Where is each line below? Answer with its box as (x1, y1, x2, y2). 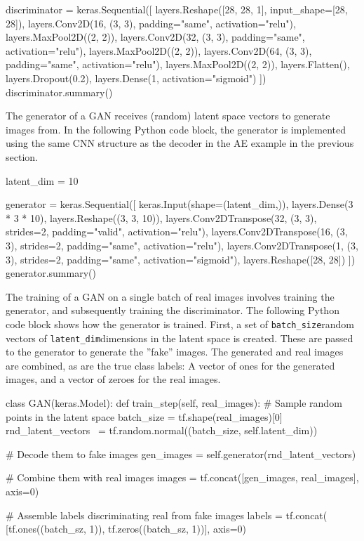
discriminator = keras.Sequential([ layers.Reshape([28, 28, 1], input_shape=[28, (6, 2, 348, 16)
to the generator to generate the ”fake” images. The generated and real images (6, 344, 344, 359)
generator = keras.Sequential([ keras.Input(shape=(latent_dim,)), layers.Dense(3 (6, 197, 353, 211)
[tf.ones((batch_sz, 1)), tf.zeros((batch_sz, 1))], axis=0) (6, 521, 247, 536)
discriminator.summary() (6, 84, 113, 99)
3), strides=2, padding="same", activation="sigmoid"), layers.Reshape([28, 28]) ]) (6, 252, 356, 266)
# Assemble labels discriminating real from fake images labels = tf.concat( (6, 507, 328, 522)
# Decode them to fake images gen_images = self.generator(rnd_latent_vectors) (6, 446, 356, 461)
